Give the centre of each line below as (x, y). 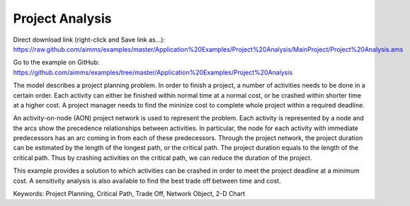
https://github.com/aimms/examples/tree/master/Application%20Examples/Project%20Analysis (153, 72)
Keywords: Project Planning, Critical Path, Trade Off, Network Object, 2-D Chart (129, 194)
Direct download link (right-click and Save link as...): (89, 40)
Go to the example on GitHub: (56, 62)
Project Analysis (62, 18)
